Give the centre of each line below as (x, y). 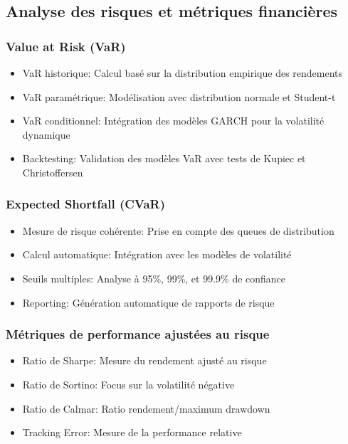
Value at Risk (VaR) (66, 46)
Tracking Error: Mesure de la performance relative (132, 432)
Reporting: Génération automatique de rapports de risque (148, 302)
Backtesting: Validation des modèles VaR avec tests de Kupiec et (164, 158)
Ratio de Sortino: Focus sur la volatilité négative (128, 384)
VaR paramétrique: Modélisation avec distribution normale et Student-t (179, 96)
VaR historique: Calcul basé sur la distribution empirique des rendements (183, 73)
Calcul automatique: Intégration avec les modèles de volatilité (157, 254)
